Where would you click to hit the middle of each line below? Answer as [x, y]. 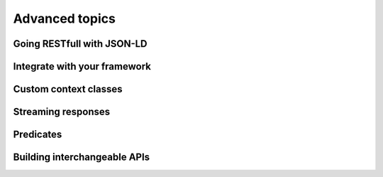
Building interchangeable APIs [82, 157]
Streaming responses [62, 112]
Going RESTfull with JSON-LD [80, 44]
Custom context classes [68, 89]
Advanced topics [65, 18]
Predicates [38, 135]
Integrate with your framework [82, 66]
